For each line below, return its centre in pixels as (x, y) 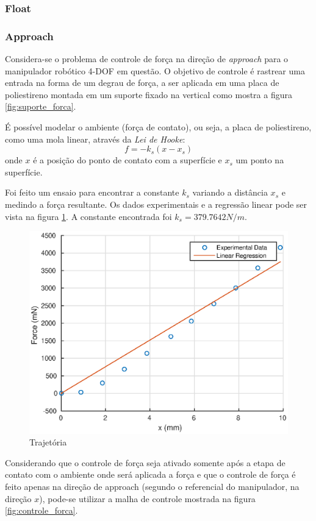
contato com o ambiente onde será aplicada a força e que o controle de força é (150, 474)
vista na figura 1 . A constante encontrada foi (88, 216)
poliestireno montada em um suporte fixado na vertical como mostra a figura (149, 94)
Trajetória (48, 442)
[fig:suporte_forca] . (41, 106)
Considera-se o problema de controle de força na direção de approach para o (147, 59)
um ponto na (260, 160)
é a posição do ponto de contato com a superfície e (127, 160)
